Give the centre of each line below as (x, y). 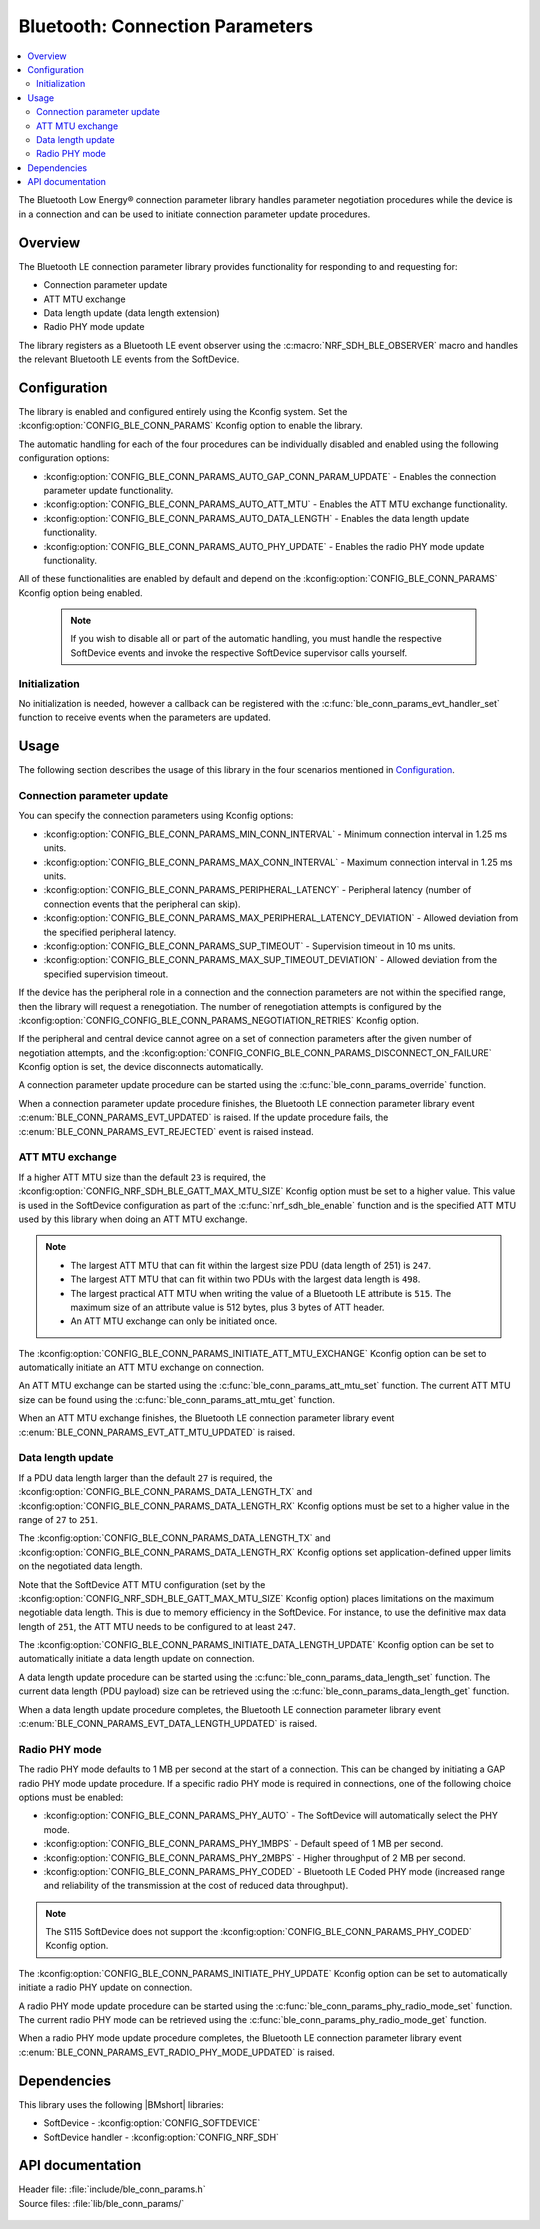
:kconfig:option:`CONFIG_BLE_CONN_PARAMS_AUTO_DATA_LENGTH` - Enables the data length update (256, 518)
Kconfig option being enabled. (81, 592)
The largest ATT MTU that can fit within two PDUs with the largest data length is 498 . (245, 1279)
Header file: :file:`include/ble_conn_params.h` (112, 2189)
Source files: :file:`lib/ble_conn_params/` (101, 2203)
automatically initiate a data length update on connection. (136, 1659)
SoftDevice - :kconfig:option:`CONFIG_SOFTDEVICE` (152, 2123)
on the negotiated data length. (81, 1566)
